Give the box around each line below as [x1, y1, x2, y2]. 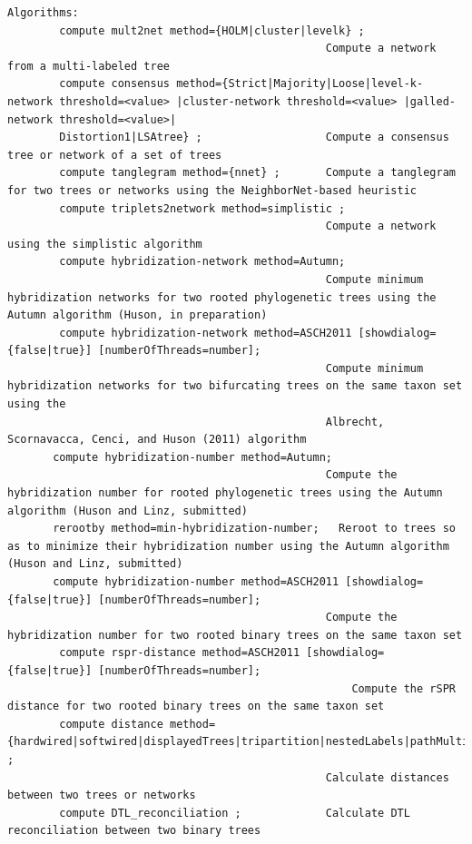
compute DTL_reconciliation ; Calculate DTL [59, 806, 410, 819]
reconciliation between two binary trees [7, 824, 261, 838]
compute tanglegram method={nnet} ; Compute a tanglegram [59, 166, 456, 180]
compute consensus [59, 77, 170, 91]
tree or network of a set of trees [7, 148, 222, 162]
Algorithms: [7, 6, 79, 19]
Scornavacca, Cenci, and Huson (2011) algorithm [7, 433, 307, 447]
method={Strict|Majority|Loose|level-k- [176, 77, 424, 91]
